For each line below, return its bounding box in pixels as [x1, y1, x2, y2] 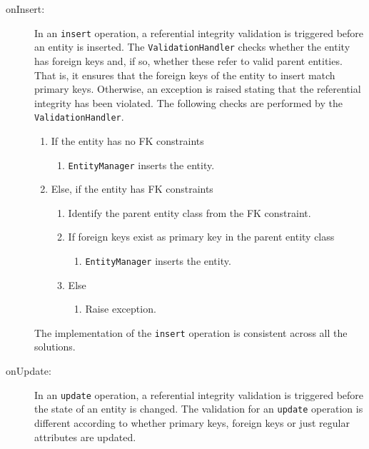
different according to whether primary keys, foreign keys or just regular [34, 415, 350, 430]
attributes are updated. [34, 429, 136, 444]
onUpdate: [6, 363, 51, 378]
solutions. [34, 339, 76, 354]
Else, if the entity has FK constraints [51, 181, 213, 196]
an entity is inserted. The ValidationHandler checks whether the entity [34, 39, 350, 54]
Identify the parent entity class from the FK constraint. [68, 205, 311, 220]
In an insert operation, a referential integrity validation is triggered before [34, 25, 364, 40]
